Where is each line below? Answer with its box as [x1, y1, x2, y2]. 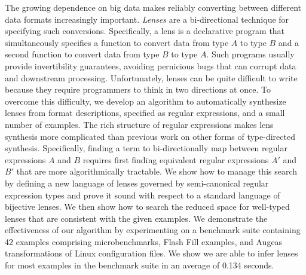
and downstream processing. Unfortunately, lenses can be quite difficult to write [5, 71, 298, 84]
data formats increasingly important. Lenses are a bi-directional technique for [5, 13, 289, 25]
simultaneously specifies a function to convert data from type [5, 36, 229, 48]
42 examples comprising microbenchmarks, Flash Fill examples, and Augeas [5, 235, 283, 247]
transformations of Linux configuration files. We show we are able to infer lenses [5, 247, 298, 259]
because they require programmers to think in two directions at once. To [5, 83, 271, 96]
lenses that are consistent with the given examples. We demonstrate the [5, 212, 268, 224]
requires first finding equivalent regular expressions [82, 153, 269, 166]
